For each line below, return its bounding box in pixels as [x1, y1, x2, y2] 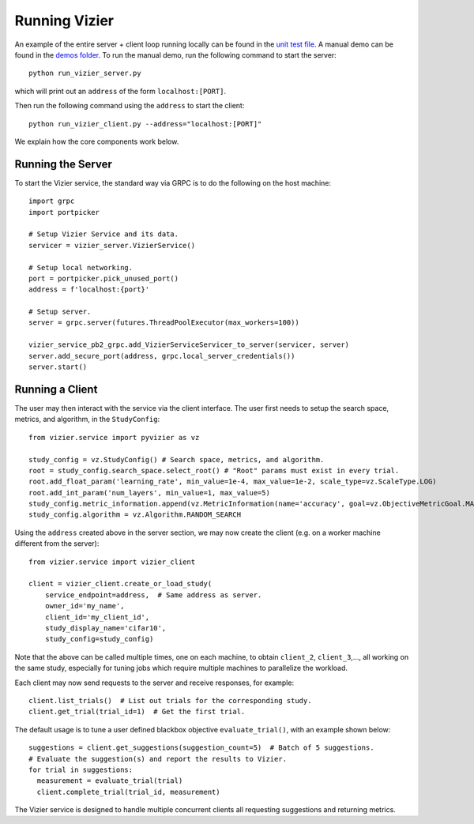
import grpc [28, 197, 75, 205]
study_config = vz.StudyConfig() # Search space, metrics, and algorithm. [28, 455, 325, 464]
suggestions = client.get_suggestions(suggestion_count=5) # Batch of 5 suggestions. [28, 743, 374, 752]
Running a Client [14, 382, 98, 396]
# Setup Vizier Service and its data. [28, 230, 179, 239]
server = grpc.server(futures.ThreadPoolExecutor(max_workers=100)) [28, 318, 299, 327]
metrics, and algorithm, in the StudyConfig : [14, 415, 160, 424]
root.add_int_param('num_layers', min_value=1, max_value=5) [28, 488, 270, 497]
